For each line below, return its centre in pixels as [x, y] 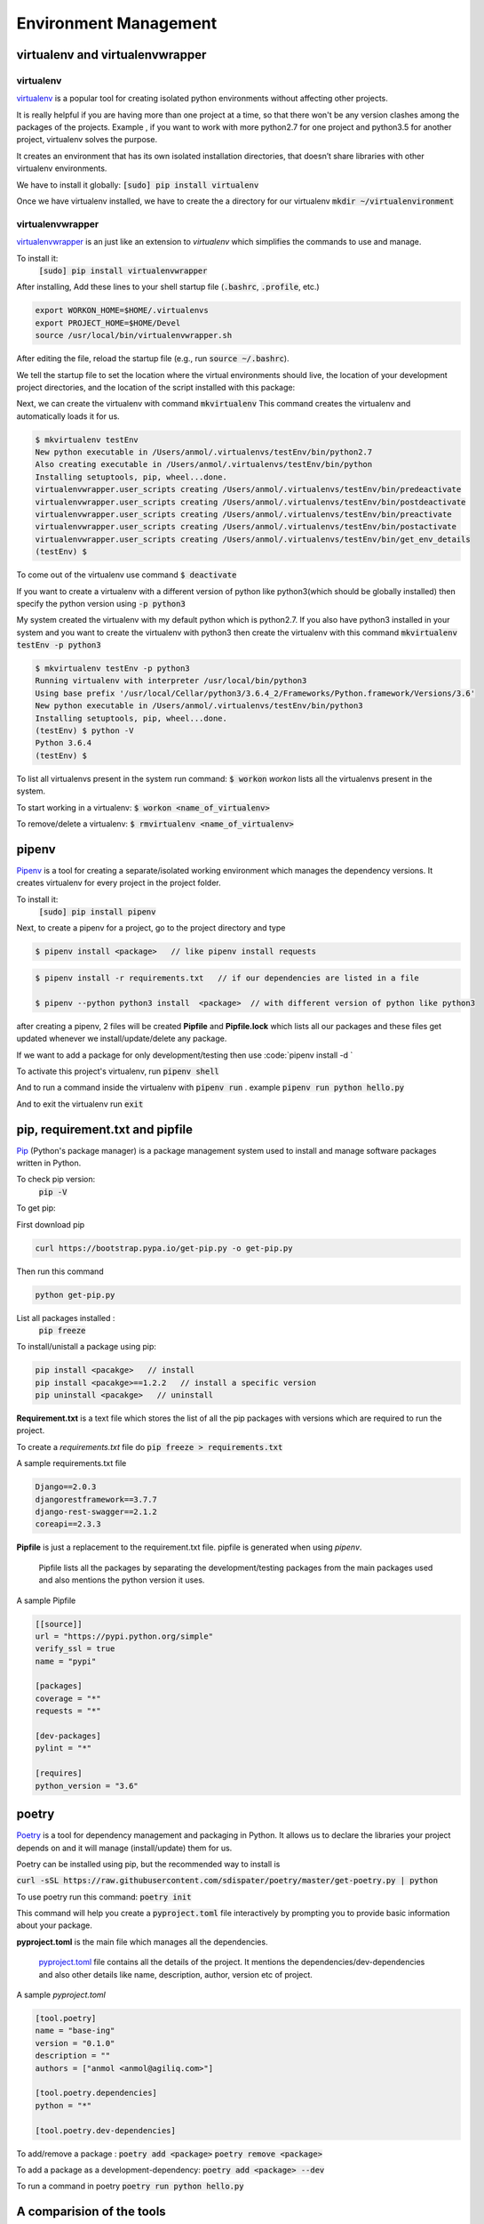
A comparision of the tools [91, 2212]
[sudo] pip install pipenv [97, 912]
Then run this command [60, 1271]
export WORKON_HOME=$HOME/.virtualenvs [122, 310]
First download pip [51, 1224]
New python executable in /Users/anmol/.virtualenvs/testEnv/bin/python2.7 [204, 452]
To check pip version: [56, 1180]
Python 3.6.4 [63, 743]
